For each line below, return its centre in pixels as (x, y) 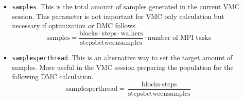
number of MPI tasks (179, 38)
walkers (132, 33)
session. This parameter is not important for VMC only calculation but (118, 16)
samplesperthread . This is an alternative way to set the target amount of (122, 57)
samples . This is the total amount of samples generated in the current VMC (126, 6)
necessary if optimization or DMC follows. (74, 25)
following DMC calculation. (53, 76)
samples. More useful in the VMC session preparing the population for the (123, 67)
